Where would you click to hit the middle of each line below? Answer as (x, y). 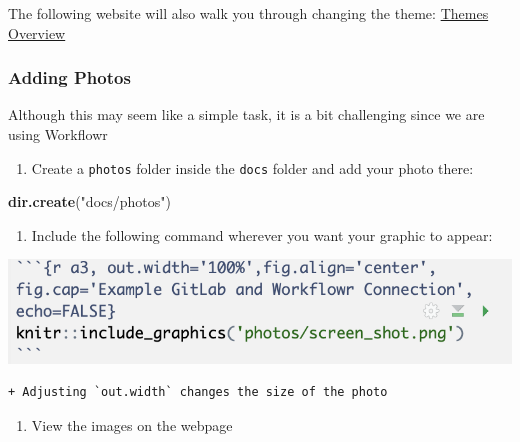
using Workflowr (58, 134)
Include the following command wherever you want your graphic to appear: (262, 234)
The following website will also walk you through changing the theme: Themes (248, 13)
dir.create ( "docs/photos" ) (89, 201)
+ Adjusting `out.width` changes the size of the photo (198, 392)
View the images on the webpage (132, 424)
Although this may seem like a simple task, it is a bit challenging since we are (246, 114)
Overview (37, 32)
